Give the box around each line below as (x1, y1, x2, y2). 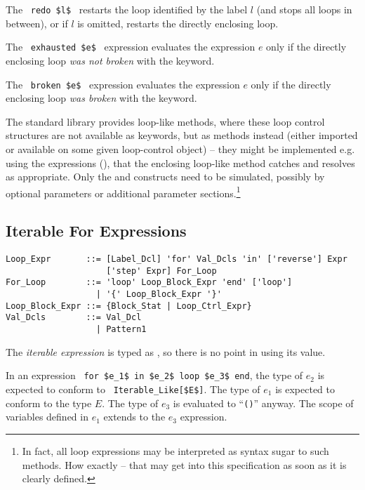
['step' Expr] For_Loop (106, 265, 217, 276)
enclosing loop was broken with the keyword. (6, 91, 197, 105)
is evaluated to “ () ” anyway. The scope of (173, 395, 354, 410)
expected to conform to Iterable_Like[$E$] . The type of (6, 382, 260, 397)
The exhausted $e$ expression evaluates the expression (6, 39, 255, 54)
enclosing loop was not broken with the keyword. (6, 53, 215, 67)
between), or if (6, 15, 68, 30)
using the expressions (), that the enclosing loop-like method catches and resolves (6, 155, 355, 170)
